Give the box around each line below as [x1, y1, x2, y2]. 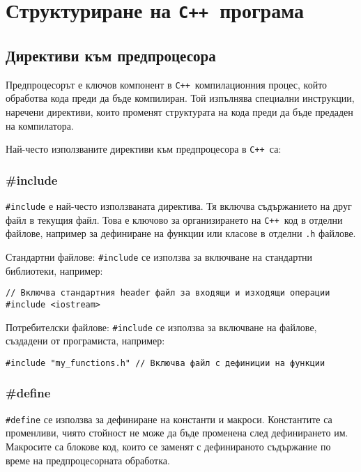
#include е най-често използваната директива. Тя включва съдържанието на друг [6, 199, 352, 213]
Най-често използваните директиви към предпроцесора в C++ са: [6, 142, 282, 156]
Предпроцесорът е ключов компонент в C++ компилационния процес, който [6, 77, 328, 91]
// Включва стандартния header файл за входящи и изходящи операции [6, 288, 330, 298]
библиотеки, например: [6, 263, 103, 277]
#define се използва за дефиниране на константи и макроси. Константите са [6, 411, 332, 426]
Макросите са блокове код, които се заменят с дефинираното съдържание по [6, 439, 331, 453]
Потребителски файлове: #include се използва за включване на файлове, [6, 319, 317, 334]
